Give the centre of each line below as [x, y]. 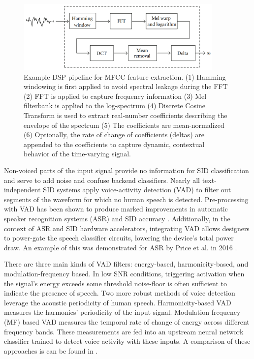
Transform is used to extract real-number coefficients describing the [126, 115]
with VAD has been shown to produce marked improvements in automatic [116, 209]
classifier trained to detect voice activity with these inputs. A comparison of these [127, 341]
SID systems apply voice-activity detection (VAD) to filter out [137, 190]
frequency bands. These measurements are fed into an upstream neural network [124, 331]
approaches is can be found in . [51, 350]
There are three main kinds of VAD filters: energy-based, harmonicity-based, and [126, 264]
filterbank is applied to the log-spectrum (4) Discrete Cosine [114, 105]
